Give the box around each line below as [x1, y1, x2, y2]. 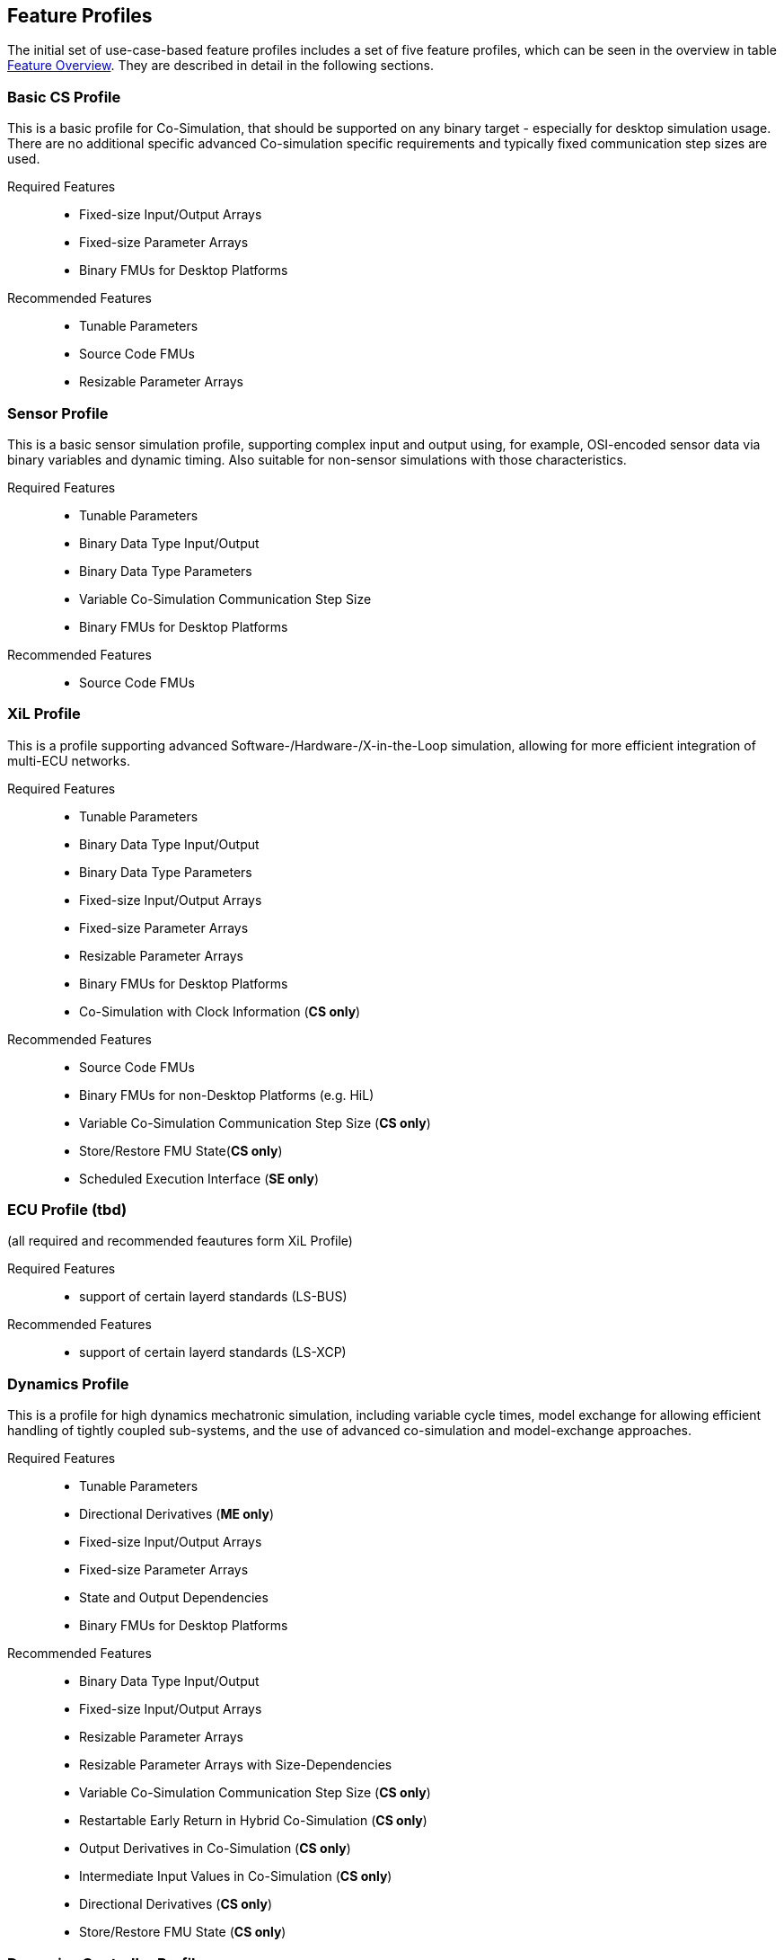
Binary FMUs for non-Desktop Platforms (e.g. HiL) [79, 1086, 374, 1103]
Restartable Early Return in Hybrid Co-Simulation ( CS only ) [79, 1813, 427, 1829]
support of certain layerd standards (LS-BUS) [79, 1289, 348, 1305]
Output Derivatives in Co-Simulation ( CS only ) [79, 1840, 351, 1857]
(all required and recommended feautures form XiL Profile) [7, 1233, 353, 1249]
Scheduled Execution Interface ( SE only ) [79, 1170, 320, 1186]
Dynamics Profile [7, 1374, 129, 1393]
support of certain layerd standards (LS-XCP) [79, 1344, 347, 1361]
